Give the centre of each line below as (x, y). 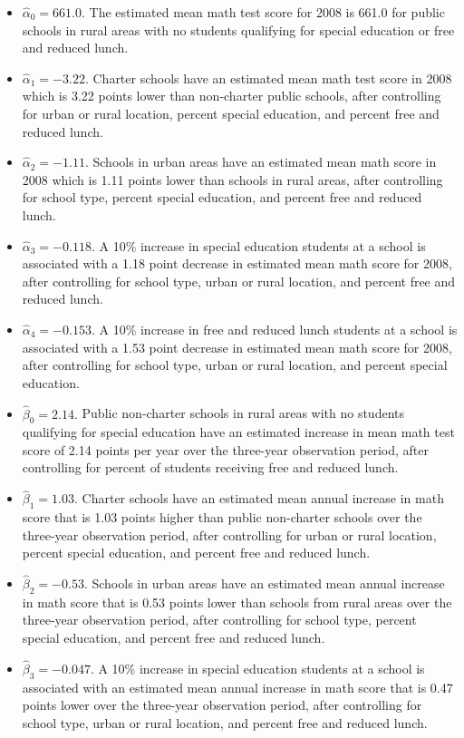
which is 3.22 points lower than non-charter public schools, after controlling (232, 96)
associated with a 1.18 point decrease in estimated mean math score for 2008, (237, 263)
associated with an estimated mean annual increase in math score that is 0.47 (237, 687)
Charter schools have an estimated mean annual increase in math (263, 498)
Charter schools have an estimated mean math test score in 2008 (272, 78)
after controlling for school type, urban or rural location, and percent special (235, 365)
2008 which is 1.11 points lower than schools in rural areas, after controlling (232, 179)
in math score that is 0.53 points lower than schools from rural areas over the (237, 602)
